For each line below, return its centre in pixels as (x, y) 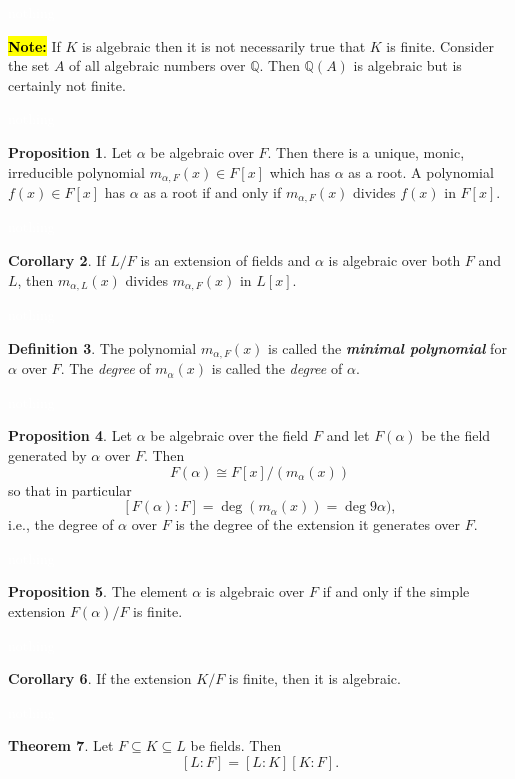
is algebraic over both (394, 260)
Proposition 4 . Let (70, 435)
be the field (456, 435)
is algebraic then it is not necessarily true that (223, 45)
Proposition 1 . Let (70, 151)
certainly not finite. (67, 84)
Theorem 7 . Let (61, 745)
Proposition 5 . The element (98, 591)
